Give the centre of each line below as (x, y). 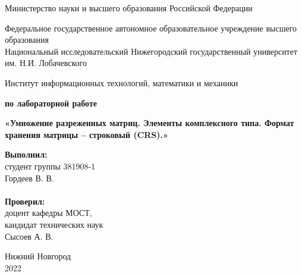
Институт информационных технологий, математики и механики (122, 82)
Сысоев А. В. (29, 236)
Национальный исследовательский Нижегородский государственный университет (151, 51)
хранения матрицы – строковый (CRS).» (86, 134)
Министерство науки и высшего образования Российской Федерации (129, 8)
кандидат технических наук (54, 224)
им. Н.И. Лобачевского (46, 63)
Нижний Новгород (38, 256)
